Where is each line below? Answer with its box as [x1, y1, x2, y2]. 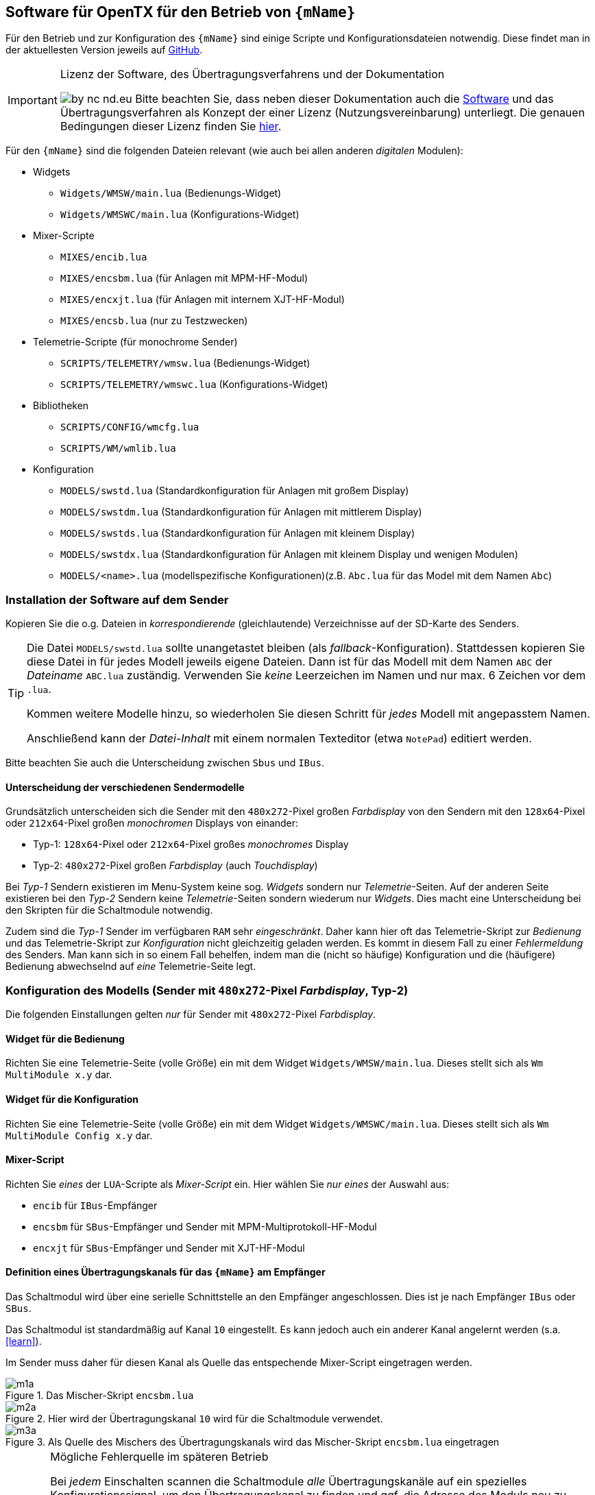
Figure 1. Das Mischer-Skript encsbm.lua [5, 1389, 194, 1402]
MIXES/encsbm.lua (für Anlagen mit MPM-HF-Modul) [60, 272, 308, 284]
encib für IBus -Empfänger [33, 1199, 158, 1211]
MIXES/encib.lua [60, 252, 147, 263]
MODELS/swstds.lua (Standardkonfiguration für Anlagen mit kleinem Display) [60, 527, 415, 539]
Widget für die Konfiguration [5, 1093, 139, 1105]
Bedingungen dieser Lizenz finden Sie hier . [60, 119, 282, 134]
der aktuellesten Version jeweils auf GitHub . [5, 44, 203, 56]
